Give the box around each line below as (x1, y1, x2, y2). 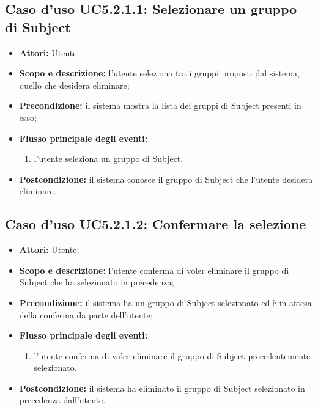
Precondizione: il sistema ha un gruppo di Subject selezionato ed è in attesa (19, 296, 312, 309)
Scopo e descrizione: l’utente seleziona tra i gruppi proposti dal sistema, (19, 67, 300, 79)
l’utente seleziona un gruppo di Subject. (34, 152, 183, 165)
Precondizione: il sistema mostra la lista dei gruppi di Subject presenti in (19, 99, 301, 112)
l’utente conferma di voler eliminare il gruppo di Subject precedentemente (34, 349, 311, 362)
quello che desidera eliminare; (19, 78, 130, 91)
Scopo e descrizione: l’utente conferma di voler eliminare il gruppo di (19, 263, 289, 276)
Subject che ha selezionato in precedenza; (19, 276, 174, 288)
